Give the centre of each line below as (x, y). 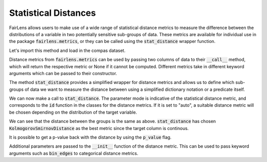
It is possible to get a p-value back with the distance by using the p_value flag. (90, 137)
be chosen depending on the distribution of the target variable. (73, 112)
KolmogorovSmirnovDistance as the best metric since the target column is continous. (99, 128)
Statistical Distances (52, 13)
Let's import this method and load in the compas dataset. (67, 50)
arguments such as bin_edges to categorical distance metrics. (74, 153)
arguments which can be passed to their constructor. (63, 73)
